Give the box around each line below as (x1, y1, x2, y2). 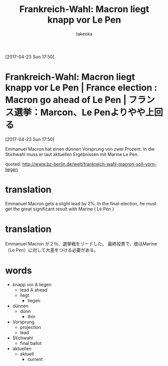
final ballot (20, 340, 42, 346)
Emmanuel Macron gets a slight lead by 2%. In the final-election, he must (5, 200, 156, 206)
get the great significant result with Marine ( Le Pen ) (5, 206, 114, 212)
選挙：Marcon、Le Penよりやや (14, 107, 145, 118)
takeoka (76, 31, 93, 37)
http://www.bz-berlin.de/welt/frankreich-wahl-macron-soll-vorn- (22, 161, 157, 167)
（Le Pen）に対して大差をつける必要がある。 (5, 247, 99, 253)
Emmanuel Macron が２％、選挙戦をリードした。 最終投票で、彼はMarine (5, 240, 157, 247)
